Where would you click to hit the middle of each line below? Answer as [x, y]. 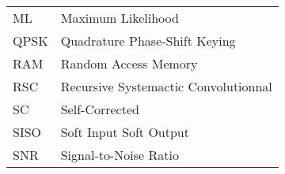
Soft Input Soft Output [125, 132]
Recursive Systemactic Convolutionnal [166, 86]
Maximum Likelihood [120, 18]
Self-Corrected [100, 109]
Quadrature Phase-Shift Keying [148, 41]
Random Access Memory [129, 63]
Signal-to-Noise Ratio [120, 155]
